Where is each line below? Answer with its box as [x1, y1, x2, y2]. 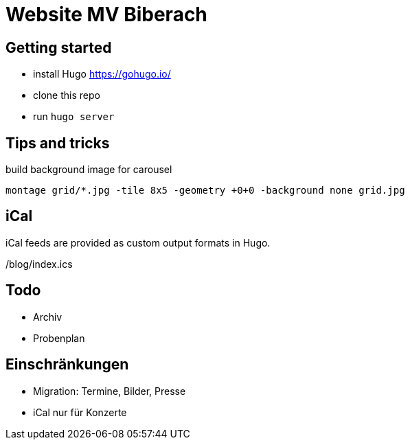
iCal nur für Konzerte [33, 406, 127, 418]
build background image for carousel [5, 163, 172, 176]
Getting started [5, 38, 112, 56]
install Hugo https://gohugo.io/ [33, 68, 171, 80]
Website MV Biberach [5, 3, 207, 26]
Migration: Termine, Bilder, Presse [33, 385, 186, 397]
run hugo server [33, 111, 115, 123]
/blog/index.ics [5, 258, 73, 270]
